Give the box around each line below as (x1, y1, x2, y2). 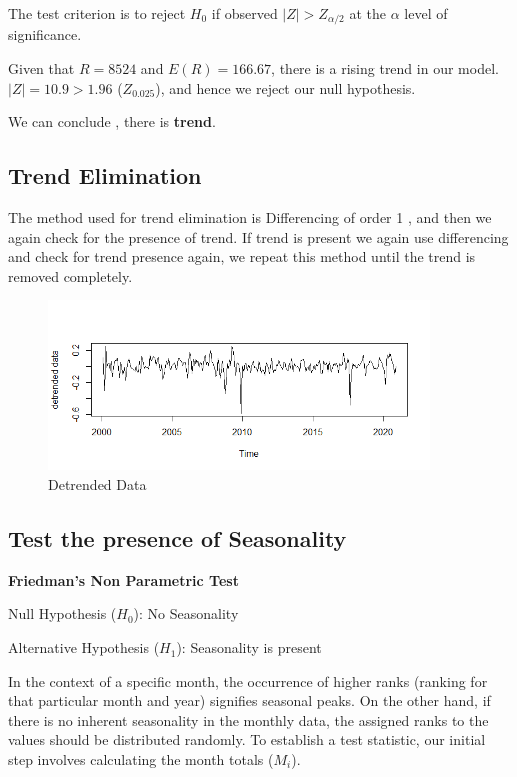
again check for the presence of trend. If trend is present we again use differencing (8, 226, 509, 247)
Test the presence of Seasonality (8, 523, 347, 554)
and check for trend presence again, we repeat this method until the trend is (8, 246, 476, 267)
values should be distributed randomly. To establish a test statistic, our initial (8, 729, 486, 750)
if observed (211, 3, 278, 23)
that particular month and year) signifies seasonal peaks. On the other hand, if (8, 690, 491, 711)
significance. (8, 24, 82, 45)
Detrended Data (48, 474, 147, 495)
